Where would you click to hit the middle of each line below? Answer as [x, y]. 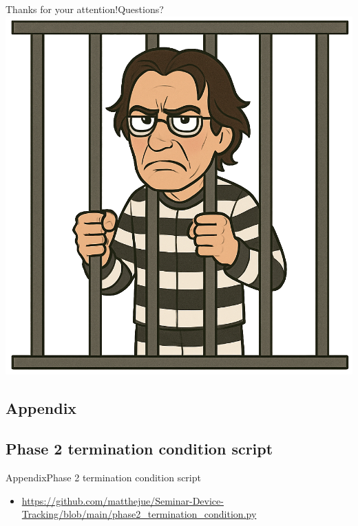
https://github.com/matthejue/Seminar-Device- [123, 500]
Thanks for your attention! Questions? [85, 9]
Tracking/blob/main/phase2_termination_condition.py [139, 514]
